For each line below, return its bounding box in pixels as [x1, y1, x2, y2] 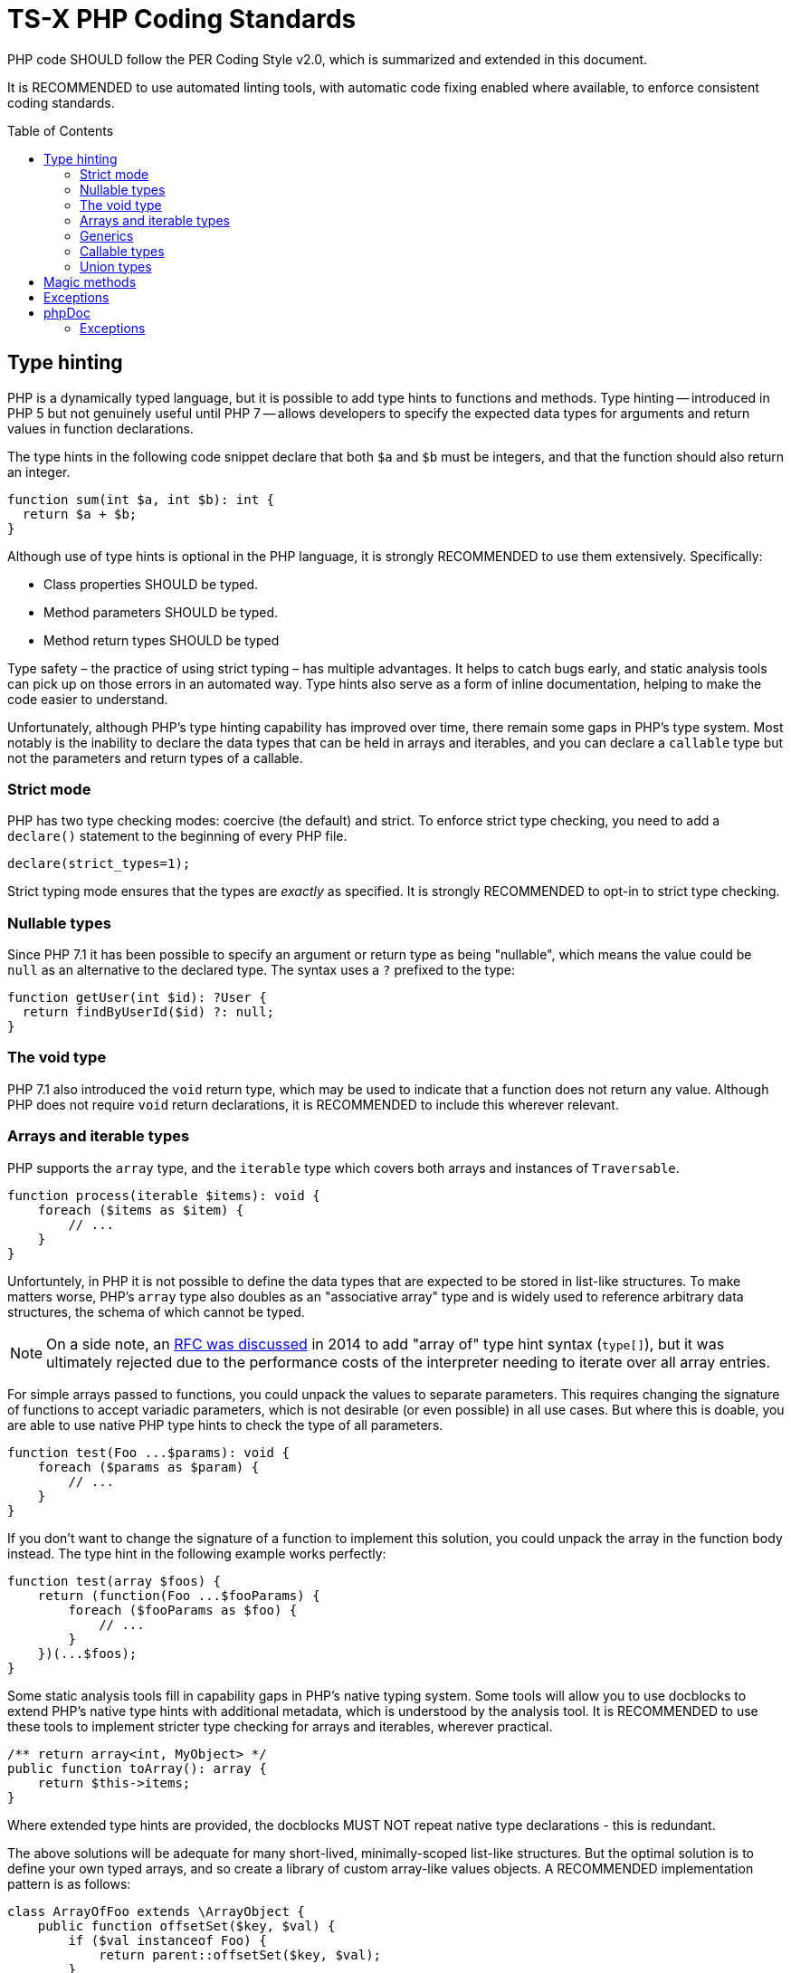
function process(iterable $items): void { [7, 1187, 320, 1203]
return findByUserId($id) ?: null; [22, 1005, 275, 1020]
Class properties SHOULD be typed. [43, 576, 259, 592]
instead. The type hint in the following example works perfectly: [7, 1545, 386, 1561]
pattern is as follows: [7, 1875, 131, 1892]
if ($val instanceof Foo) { [68, 1932, 267, 1948]
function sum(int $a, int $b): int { [7, 491, 275, 507]
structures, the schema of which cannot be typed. [7, 1303, 305, 1320]
